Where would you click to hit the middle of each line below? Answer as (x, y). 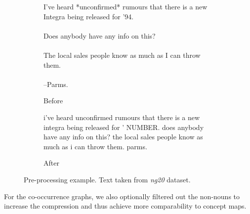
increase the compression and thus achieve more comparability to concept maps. (125, 206)
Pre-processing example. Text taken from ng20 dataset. (107, 179)
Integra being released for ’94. (89, 16)
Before (53, 101)
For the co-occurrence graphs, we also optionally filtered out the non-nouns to (122, 196)
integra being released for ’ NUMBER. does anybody (124, 127)
